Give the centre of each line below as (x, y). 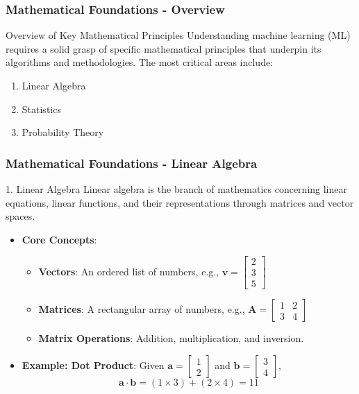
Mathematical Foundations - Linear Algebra (132, 163)
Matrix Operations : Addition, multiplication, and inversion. (171, 338)
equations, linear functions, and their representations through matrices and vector (180, 202)
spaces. (20, 216)
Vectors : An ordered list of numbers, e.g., (129, 271)
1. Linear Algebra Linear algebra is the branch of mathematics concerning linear (176, 189)
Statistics (41, 109)
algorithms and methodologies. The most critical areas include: (140, 62)
